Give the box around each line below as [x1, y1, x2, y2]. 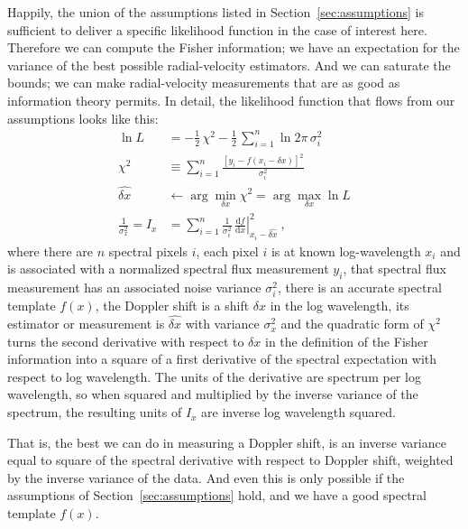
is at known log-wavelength [271, 241, 421, 260]
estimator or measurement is [7, 314, 165, 333]
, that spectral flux [343, 259, 446, 278]
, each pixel [196, 241, 259, 260]
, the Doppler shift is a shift [95, 296, 250, 315]
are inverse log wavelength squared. [201, 403, 396, 422]
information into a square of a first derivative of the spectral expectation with [7, 349, 437, 368]
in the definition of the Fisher [265, 331, 428, 350]
